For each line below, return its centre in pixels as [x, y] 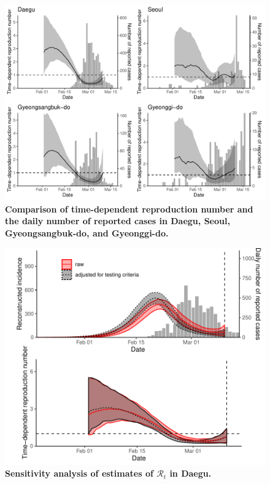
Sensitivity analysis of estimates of [79, 473]
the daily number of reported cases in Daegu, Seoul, [118, 221]
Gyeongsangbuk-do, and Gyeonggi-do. [87, 232]
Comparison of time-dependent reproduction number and [129, 209]
